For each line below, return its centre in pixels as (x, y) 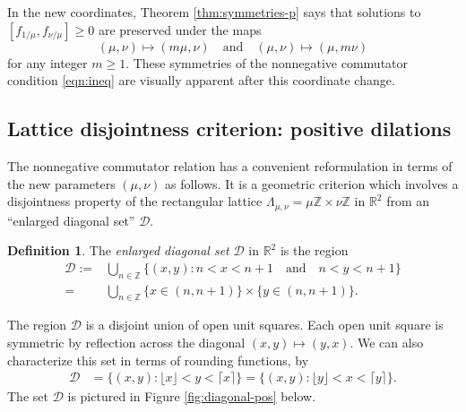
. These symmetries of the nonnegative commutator (267, 62)
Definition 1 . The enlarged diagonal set (118, 250)
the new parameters (61, 183)
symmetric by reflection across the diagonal (126, 343)
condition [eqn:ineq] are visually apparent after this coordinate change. (201, 80)
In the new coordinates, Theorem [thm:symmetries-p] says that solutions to (214, 12)
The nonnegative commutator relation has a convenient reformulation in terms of (230, 165)
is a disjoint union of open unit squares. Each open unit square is (264, 325)
